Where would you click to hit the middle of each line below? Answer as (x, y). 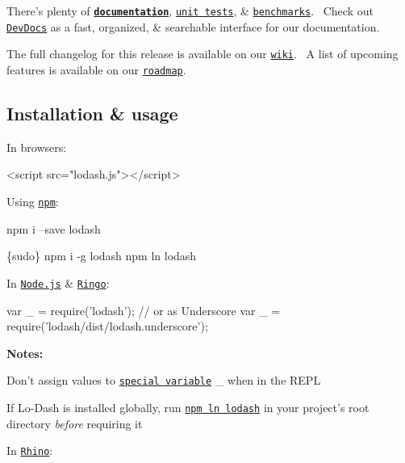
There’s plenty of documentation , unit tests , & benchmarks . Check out (190, 11)
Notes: (25, 353)
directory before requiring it (75, 423)
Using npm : (33, 202)
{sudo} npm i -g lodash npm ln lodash (102, 256)
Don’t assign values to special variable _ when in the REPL (164, 380)
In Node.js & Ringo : (58, 282)
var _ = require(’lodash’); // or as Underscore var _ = (144, 310)
